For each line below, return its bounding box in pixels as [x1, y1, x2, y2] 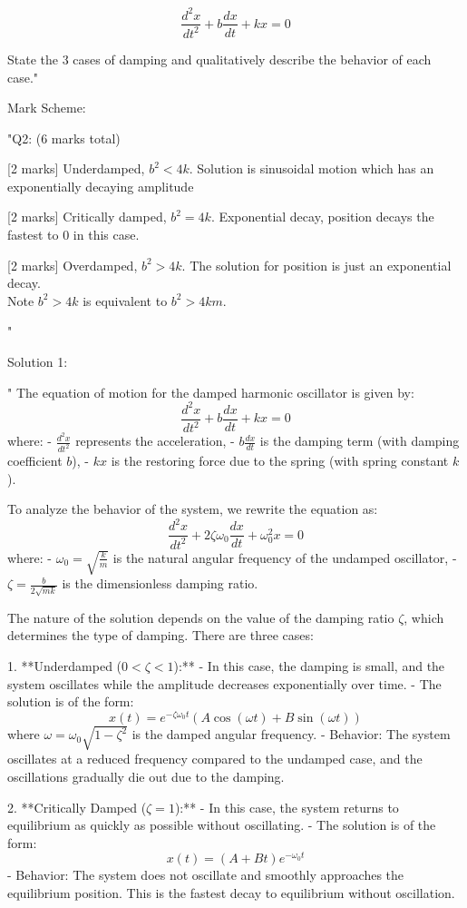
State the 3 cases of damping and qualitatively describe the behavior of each [7, 49, 432, 68]
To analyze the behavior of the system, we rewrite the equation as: [7, 499, 378, 518]
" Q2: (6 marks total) [7, 128, 121, 147]
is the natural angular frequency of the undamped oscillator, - [112, 548, 457, 567]
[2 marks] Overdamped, [7, 255, 138, 274]
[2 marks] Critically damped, [7, 207, 167, 226]
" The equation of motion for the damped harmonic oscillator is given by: [7, 382, 414, 401]
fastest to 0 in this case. [7, 225, 140, 244]
